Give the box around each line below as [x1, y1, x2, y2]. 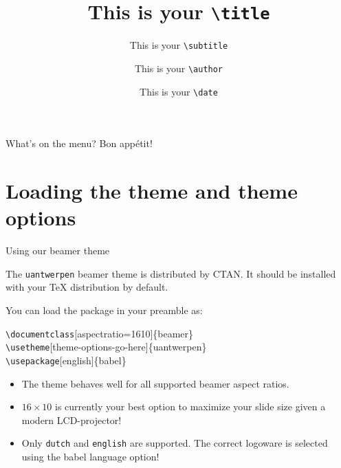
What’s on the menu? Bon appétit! [5, 136, 153, 151]
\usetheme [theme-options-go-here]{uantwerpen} [5, 339, 207, 354]
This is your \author [134, 60, 223, 75]
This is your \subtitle [129, 38, 228, 52]
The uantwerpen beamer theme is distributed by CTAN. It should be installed [5, 266, 336, 280]
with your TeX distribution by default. [5, 280, 168, 294]
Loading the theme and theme [5, 177, 298, 204]
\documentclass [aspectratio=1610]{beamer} [5, 326, 194, 340]
